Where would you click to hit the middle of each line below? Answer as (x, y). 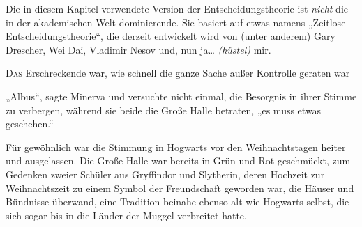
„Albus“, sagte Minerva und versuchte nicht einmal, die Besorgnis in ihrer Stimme (181, 96)
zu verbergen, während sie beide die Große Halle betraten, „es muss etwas (164, 110)
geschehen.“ (30, 124)
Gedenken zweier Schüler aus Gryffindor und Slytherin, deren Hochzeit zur (165, 174)
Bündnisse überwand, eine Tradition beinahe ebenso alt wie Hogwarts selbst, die (178, 202)
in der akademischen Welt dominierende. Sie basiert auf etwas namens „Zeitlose (176, 22)
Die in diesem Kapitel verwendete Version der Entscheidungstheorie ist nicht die (177, 8)
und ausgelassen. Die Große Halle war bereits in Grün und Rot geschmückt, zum (178, 161)
